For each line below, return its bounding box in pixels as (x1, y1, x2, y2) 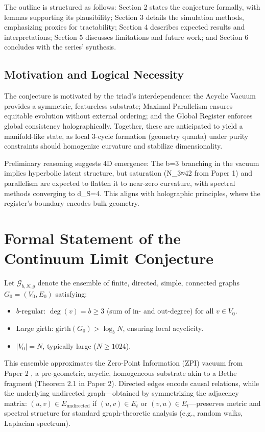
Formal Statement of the (4, 227, 181, 248)
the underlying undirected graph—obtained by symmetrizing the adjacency (4, 388, 239, 398)
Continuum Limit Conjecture (4, 248, 214, 269)
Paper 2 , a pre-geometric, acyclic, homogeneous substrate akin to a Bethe (4, 367, 237, 378)
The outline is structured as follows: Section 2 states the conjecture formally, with (4, 2, 260, 12)
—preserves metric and (189, 397, 261, 408)
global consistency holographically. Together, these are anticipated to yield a (4, 120, 243, 131)
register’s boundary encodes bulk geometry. (4, 198, 139, 208)
